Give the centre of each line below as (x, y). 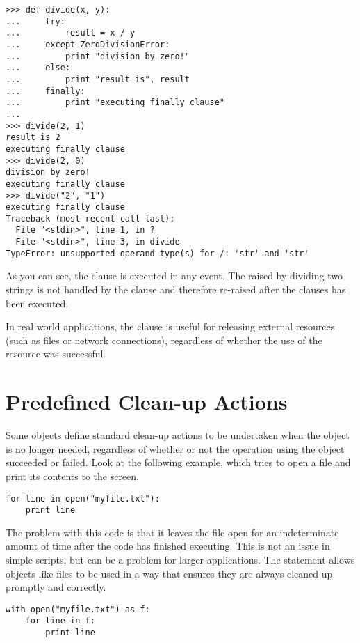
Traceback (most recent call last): (90, 218)
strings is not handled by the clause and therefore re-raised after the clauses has (176, 289)
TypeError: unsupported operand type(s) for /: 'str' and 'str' (157, 253)
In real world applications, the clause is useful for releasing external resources (170, 326)
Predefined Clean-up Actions (147, 402)
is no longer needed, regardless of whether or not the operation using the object (175, 448)
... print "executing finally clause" (115, 103)
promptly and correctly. (56, 587)
